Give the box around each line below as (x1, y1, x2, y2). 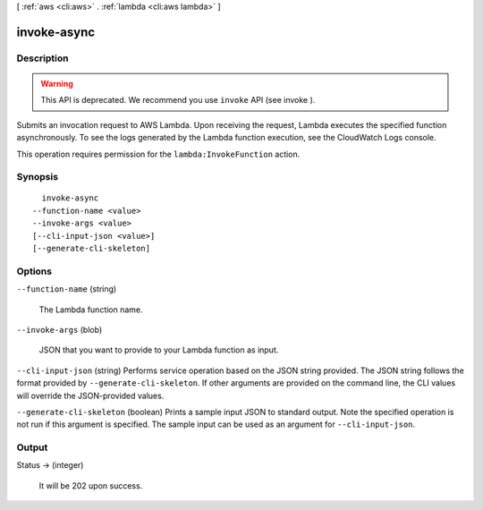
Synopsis (16, 171, 58, 183)
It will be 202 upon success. (38, 480, 143, 491)
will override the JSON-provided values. (16, 390, 165, 401)
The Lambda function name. (38, 304, 143, 315)
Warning (40, 78, 73, 89)
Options (16, 265, 53, 277)
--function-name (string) (16, 284, 117, 294)
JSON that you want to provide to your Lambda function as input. (38, 344, 279, 355)
